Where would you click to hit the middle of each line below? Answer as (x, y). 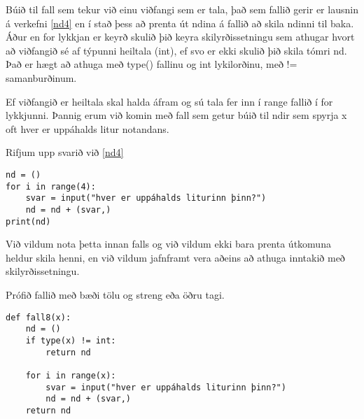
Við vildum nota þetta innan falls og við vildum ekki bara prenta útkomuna (168, 244)
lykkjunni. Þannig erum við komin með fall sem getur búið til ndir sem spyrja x (176, 115)
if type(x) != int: (71, 340)
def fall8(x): (38, 317)
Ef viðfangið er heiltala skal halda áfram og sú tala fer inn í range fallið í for (169, 101)
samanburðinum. (41, 77)
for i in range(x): (71, 375)
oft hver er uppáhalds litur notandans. (87, 128)
